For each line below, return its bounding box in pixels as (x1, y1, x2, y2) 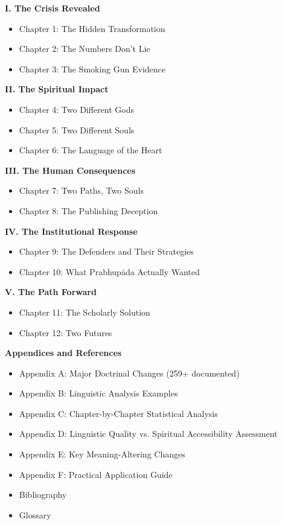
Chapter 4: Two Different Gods (19, 103, 135, 115)
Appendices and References (5, 346, 122, 359)
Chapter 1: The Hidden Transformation (19, 22, 165, 34)
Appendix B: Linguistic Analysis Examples (19, 387, 178, 399)
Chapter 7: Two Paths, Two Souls (19, 184, 144, 197)
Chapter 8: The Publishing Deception (19, 204, 158, 217)
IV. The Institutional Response (5, 224, 138, 237)
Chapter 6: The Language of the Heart (19, 144, 162, 156)
